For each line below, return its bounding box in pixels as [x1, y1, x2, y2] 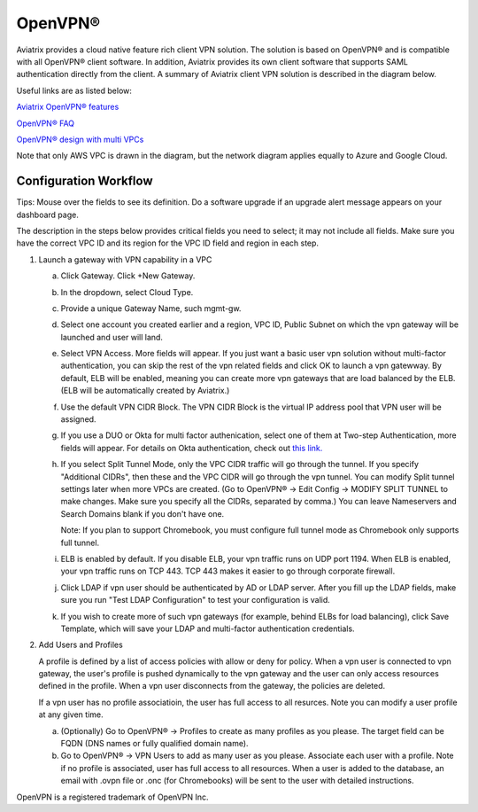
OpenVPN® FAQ [16, 118, 75, 129]
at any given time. [38, 709, 104, 720]
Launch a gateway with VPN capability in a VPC [38, 254, 212, 265]
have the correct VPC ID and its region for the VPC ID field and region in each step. [16, 238, 319, 248]
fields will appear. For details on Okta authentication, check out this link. [60, 442, 323, 453]
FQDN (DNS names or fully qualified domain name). [60, 738, 249, 749]
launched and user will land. [60, 332, 164, 342]
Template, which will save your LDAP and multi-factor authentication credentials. [60, 623, 355, 634]
